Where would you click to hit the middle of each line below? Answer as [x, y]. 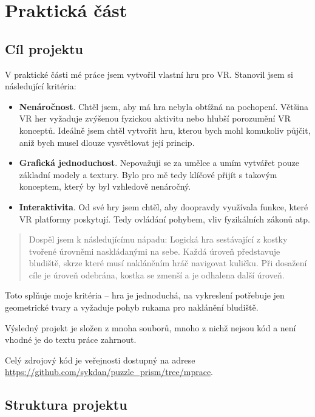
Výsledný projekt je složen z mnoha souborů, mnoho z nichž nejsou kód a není [151, 327]
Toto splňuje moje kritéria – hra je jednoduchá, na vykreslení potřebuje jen [145, 295]
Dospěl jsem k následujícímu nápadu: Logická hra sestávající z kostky [158, 239]
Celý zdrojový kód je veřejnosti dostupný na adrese [100, 360]
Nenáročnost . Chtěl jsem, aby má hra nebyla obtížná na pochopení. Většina [164, 106]
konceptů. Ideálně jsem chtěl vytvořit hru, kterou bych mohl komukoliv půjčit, [165, 130]
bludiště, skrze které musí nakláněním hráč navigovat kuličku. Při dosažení [168, 263]
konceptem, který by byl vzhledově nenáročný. [105, 186]
